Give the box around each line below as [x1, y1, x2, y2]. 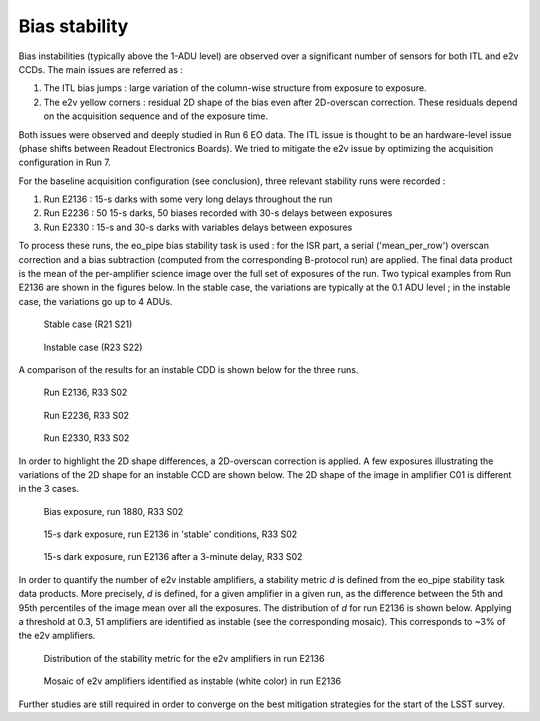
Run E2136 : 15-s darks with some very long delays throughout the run [43, 193, 333, 205]
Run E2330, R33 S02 [43, 432, 130, 444]
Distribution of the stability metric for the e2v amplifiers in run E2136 [43, 652, 325, 664]
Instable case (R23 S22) [43, 341, 143, 353]
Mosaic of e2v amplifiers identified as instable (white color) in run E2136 [43, 675, 342, 687]
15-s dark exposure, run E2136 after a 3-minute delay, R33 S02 [43, 551, 303, 563]
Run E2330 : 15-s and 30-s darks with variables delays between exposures [43, 221, 353, 233]
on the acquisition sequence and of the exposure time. [43, 110, 269, 122]
